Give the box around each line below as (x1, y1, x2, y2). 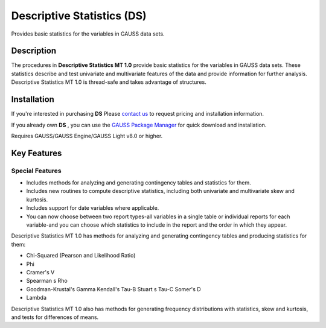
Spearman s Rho (26, 277, 68, 285)
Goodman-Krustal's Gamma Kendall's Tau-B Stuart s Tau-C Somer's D (26, 285, 202, 292)
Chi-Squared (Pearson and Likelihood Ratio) (26, 252, 136, 259)
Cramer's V (26, 268, 55, 276)
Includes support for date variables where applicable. (26, 204, 159, 212)
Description (11, 46, 57, 56)
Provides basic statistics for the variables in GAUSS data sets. (11, 30, 165, 37)
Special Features (11, 166, 62, 175)
